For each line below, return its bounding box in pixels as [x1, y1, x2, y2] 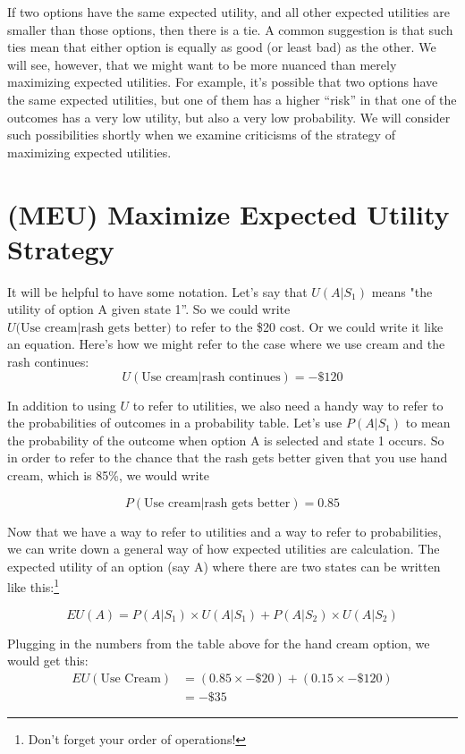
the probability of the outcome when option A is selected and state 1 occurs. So [7, 430, 444, 449]
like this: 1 [7, 575, 60, 597]
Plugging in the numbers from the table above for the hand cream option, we [7, 633, 430, 652]
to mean [405, 413, 451, 432]
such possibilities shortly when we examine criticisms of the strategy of [7, 125, 395, 144]
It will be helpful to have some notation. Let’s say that [7, 282, 308, 301]
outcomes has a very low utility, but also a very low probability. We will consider [7, 107, 451, 126]
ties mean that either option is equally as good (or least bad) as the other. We [7, 38, 436, 56]
